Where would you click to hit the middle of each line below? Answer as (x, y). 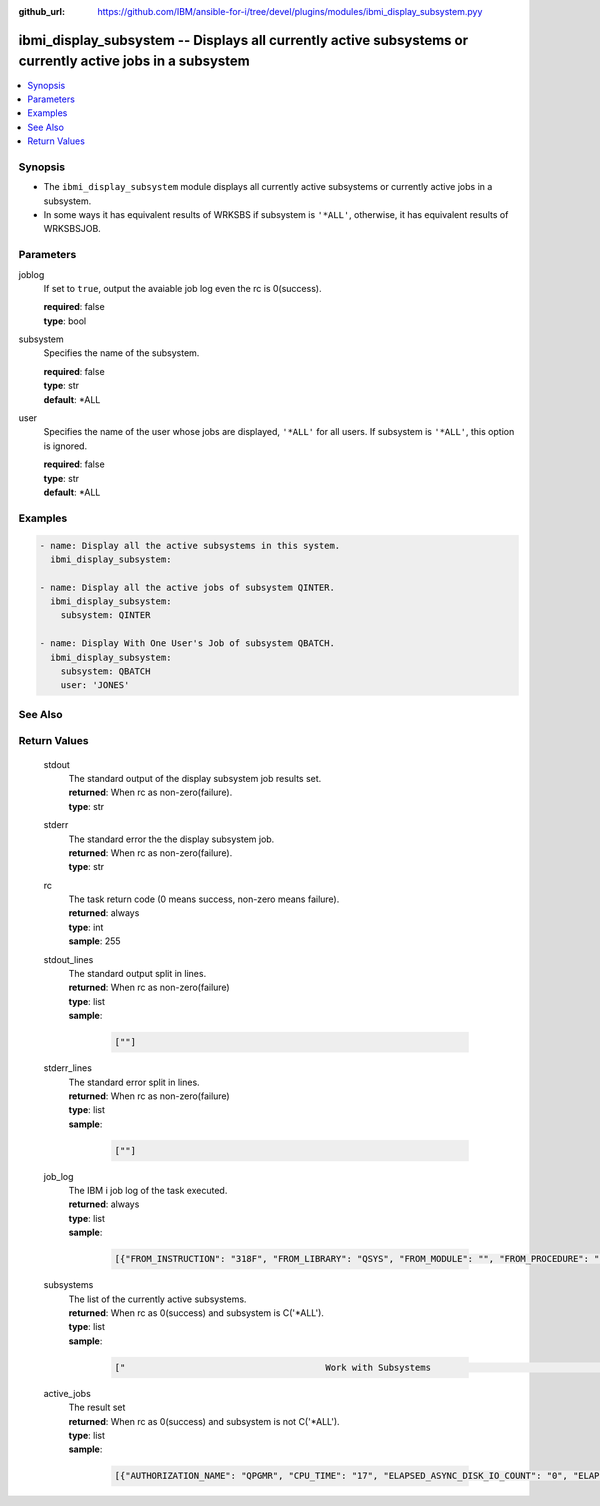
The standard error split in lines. (134, 1082)
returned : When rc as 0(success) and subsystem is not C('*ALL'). (204, 1421)
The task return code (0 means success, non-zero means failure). (204, 899)
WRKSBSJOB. (72, 229)
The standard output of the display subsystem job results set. (195, 778)
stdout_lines (68, 959)
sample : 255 (94, 941)
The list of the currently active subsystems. (157, 1299)
